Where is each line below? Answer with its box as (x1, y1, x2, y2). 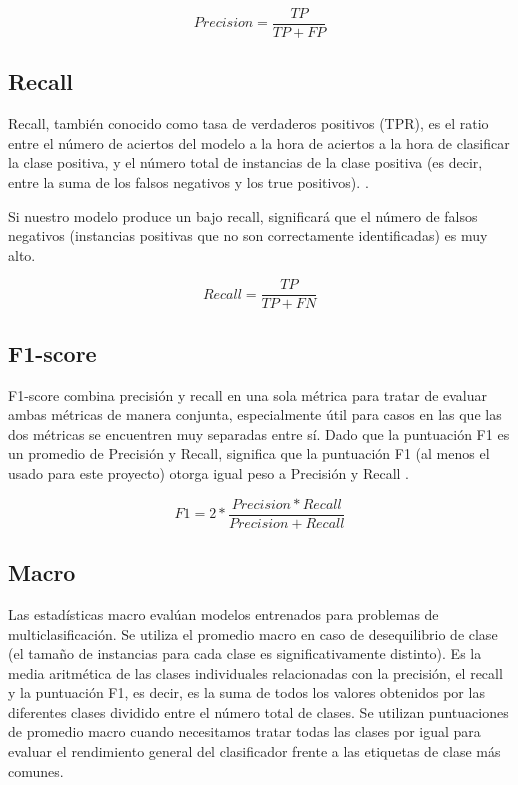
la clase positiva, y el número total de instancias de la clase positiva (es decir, (8, 152, 483, 173)
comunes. (8, 760, 64, 781)
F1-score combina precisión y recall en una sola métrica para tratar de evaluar (8, 384, 488, 405)
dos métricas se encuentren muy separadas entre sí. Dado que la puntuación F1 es (8, 423, 510, 444)
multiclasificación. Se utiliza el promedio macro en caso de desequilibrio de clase (8, 623, 498, 644)
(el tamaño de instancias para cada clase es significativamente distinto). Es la (8, 643, 482, 664)
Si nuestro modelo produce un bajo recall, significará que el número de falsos (8, 205, 478, 226)
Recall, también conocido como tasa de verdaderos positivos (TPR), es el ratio (8, 113, 489, 134)
